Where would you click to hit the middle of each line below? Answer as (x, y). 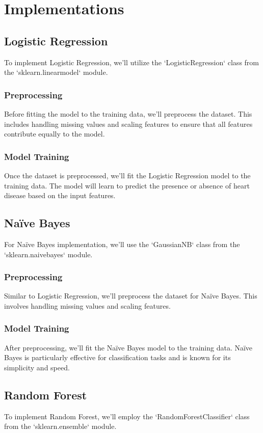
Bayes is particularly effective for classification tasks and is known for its (117, 357)
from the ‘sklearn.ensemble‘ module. (60, 426)
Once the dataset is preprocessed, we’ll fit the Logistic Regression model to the (127, 175)
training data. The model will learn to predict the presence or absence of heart (127, 185)
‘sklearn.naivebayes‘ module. (48, 254)
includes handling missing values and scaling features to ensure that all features (128, 124)
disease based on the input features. (60, 195)
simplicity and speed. (37, 367)
